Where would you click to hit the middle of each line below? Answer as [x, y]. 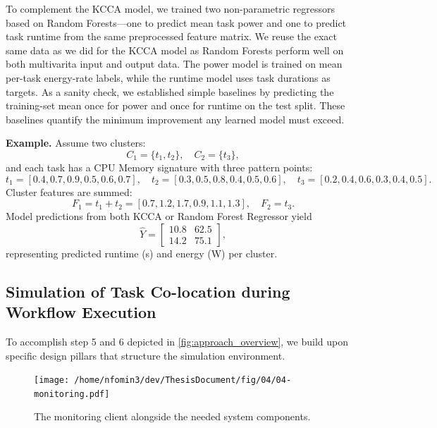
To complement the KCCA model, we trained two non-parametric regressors [171, 8]
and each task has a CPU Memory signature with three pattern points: [159, 167]
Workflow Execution [81, 312]
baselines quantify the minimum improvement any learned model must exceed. [175, 119]
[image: [52, 380]
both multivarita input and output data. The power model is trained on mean [174, 64]
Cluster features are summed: [69, 191]
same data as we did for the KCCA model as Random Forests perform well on [175, 50]
